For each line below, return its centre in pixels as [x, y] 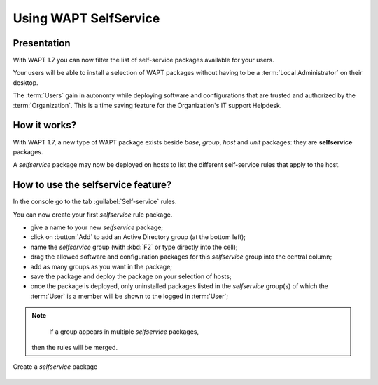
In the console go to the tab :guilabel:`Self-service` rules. [95, 202]
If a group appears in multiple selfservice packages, [124, 331]
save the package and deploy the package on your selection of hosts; [131, 276]
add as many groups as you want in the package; [101, 266]
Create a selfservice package [55, 367]
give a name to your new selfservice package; [97, 227]
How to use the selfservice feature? [92, 185]
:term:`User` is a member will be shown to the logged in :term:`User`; [129, 296]
